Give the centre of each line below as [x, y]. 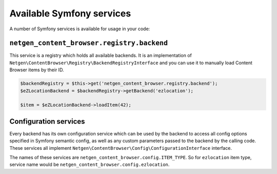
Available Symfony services [70, 13]
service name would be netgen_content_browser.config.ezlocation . [90, 165]
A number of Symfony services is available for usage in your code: [80, 29]
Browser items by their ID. [37, 70]
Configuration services [47, 121]
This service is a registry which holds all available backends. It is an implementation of [101, 55]
